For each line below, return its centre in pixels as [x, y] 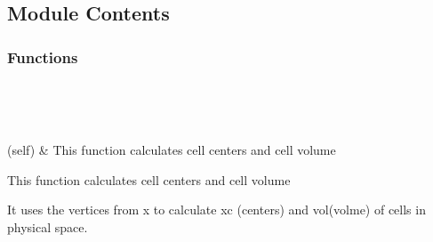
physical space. [48, 226]
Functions [43, 56]
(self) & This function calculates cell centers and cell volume [172, 150]
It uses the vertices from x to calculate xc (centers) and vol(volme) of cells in [216, 210]
